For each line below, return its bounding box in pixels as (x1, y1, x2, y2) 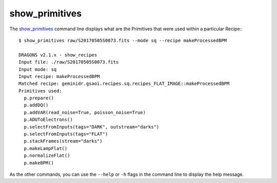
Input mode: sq (18, 66, 57, 72)
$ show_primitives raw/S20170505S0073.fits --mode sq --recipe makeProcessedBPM (18, 38, 227, 43)
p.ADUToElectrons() (24, 117, 73, 123)
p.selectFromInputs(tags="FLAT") (24, 131, 108, 137)
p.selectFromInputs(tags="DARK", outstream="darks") (24, 124, 160, 130)
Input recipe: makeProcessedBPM (18, 74, 100, 79)
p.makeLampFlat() (24, 145, 68, 151)
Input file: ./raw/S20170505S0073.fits (18, 59, 119, 65)
